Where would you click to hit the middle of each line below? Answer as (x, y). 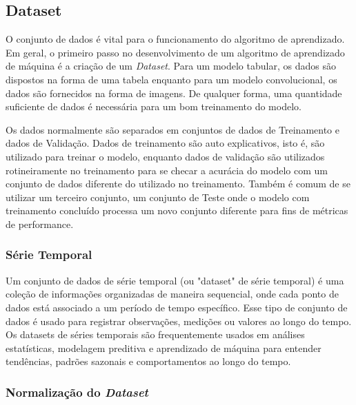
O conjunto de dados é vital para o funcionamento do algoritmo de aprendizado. (175, 39)
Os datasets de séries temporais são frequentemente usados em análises (155, 334)
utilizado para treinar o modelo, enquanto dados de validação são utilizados (165, 156)
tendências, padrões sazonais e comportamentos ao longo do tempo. (148, 361)
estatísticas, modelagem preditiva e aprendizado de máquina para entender (164, 347)
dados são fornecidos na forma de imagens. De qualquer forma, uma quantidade (174, 93)
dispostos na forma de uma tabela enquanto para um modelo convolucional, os (171, 79)
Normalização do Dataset (77, 392)
